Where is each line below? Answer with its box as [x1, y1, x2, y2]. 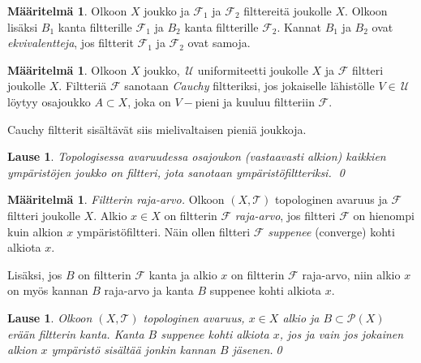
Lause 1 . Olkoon [7, 309, 92, 326]
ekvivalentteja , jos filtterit [7, 34, 134, 51]
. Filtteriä [58, 77, 107, 94]
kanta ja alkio [148, 266, 217, 283]
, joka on [127, 93, 171, 110]
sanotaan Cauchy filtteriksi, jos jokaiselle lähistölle [124, 77, 375, 94]
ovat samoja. [187, 34, 251, 51]
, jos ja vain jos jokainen [279, 325, 404, 342]
